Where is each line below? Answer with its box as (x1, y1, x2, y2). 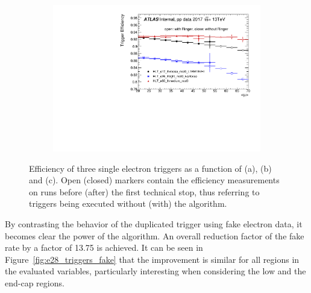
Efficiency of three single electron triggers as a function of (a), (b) (29, 162, 272, 174)
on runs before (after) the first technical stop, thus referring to (29, 185, 260, 198)
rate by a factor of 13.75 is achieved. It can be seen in (5, 241, 203, 254)
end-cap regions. (5, 277, 64, 289)
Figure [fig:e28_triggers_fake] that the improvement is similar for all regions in (5, 253, 300, 265)
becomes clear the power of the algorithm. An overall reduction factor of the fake (5, 229, 304, 242)
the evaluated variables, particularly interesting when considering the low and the (5, 265, 306, 277)
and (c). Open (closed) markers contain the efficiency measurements (29, 174, 280, 186)
